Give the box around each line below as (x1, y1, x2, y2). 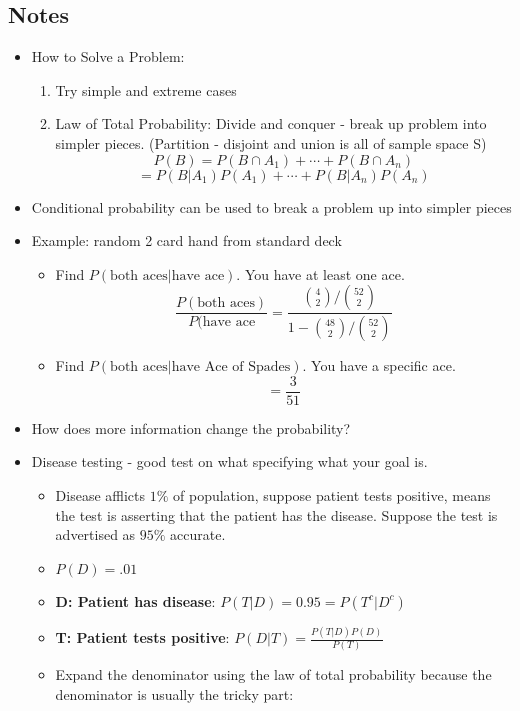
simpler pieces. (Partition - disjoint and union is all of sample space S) (55, 132, 487, 153)
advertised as (55, 524, 136, 545)
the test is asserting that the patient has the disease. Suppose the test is (55, 504, 498, 525)
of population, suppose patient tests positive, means (173, 485, 491, 506)
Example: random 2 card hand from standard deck (31, 230, 342, 251)
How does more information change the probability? (31, 417, 351, 438)
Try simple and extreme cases (55, 79, 237, 100)
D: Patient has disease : (55, 590, 216, 611)
